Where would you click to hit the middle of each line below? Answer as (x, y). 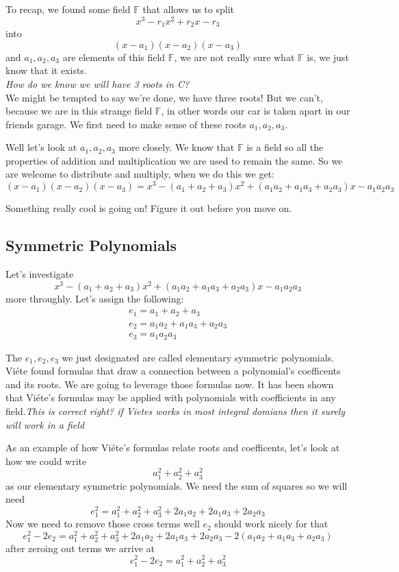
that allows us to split (188, 9)
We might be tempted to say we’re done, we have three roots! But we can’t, (164, 97)
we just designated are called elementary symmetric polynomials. (198, 357)
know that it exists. (46, 70)
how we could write (46, 461)
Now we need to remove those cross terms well (103, 524)
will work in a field (45, 424)
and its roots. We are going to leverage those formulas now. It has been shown (170, 384)
